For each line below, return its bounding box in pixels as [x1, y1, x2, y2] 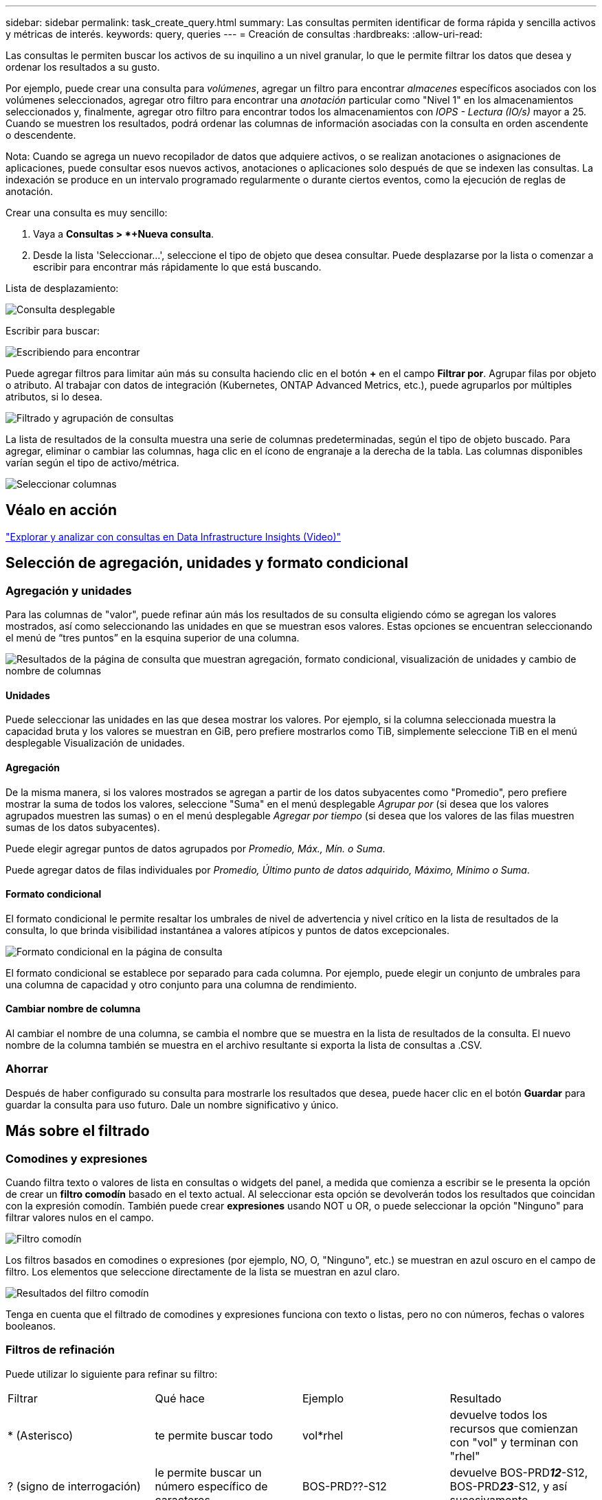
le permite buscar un [155, 1465, 262, 1479]
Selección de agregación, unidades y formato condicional [5, 554, 408, 572]
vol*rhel [302, 1428, 344, 1442]
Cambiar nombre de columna [5, 1003, 141, 1015]
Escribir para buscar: [5, 325, 100, 337]
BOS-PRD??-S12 [302, 1479, 387, 1493]
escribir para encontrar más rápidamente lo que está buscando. [33, 261, 322, 273]
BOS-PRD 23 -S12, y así [449, 1479, 568, 1493]
